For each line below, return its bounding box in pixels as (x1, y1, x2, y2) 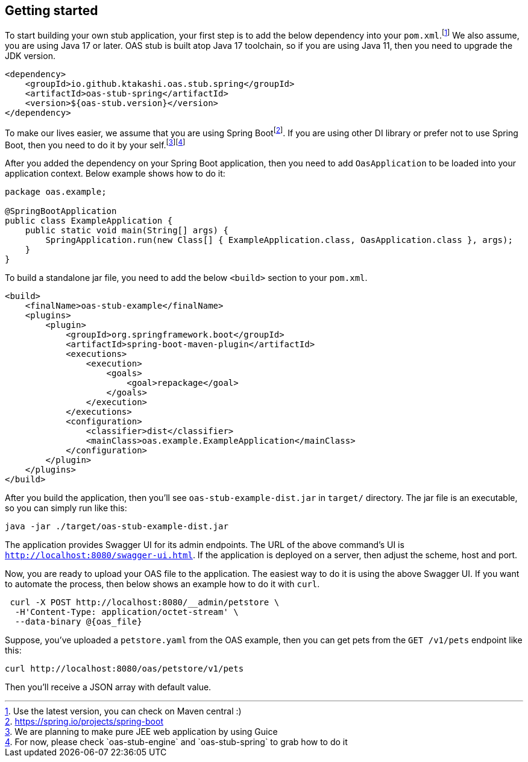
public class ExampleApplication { (5, 216, 173, 226)
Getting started (5, 3, 98, 18)
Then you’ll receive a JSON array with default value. (5, 682, 212, 693)
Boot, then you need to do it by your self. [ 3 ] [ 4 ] (5, 137, 186, 150)
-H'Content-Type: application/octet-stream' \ (14, 607, 239, 617)
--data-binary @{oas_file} (14, 617, 142, 627)
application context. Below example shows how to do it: (5, 168, 225, 179)
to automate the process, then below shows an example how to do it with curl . (5, 579, 320, 590)
